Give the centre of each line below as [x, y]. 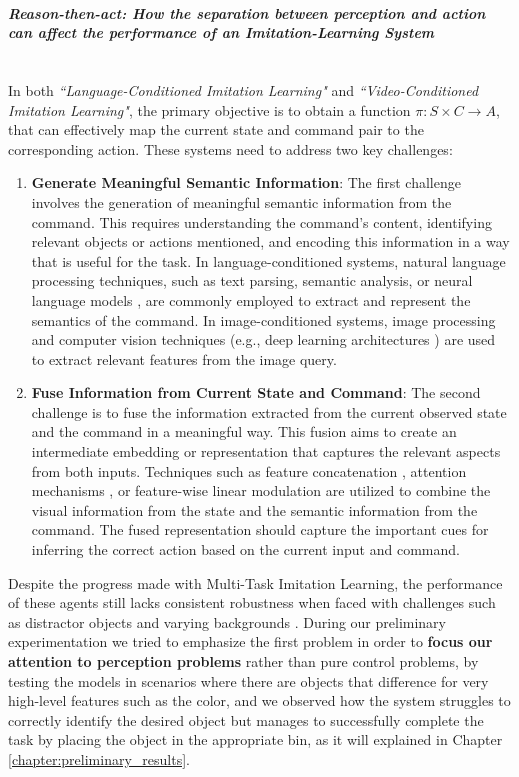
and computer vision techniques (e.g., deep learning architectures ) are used [263, 339]
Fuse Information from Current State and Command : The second [256, 392]
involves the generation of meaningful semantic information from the [241, 201]
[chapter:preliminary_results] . [99, 758]
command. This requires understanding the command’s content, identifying [261, 221]
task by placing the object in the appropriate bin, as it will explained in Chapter [255, 739]
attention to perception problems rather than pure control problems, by [243, 661]
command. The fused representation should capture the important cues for [260, 529]
